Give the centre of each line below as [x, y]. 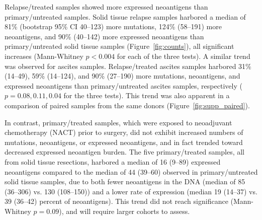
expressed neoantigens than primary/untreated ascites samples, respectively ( [123, 85]
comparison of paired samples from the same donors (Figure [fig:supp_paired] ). [127, 105]
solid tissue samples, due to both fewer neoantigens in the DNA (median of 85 [125, 181]
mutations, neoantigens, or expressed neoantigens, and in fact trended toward [124, 142]
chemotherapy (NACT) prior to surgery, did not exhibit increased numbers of [124, 132]
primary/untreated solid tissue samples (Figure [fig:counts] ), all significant [119, 46]
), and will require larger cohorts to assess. [124, 211]
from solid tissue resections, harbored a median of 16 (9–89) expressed [113, 161]
